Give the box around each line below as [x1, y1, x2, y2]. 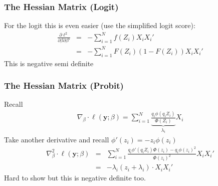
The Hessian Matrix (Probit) [4, 79, 124, 92]
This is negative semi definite [4, 58, 94, 68]
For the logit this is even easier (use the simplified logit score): [4, 20, 195, 31]
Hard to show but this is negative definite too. [4, 172, 146, 183]
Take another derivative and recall [4, 134, 109, 145]
